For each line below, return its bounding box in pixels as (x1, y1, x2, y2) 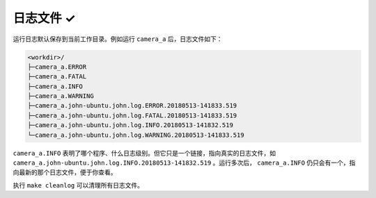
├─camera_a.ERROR (27, 63, 87, 71)
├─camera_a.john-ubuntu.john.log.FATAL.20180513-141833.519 (27, 111, 237, 119)
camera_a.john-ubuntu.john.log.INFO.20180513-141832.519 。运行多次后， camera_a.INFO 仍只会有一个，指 (13, 158, 356, 167)
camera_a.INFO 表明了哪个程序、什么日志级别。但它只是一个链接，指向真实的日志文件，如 (13, 149, 276, 157)
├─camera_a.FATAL (27, 73, 87, 81)
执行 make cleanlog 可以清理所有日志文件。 (13, 181, 144, 189)
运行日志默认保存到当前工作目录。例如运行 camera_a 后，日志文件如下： (13, 35, 223, 43)
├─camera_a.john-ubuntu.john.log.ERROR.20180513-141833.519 (27, 101, 237, 110)
